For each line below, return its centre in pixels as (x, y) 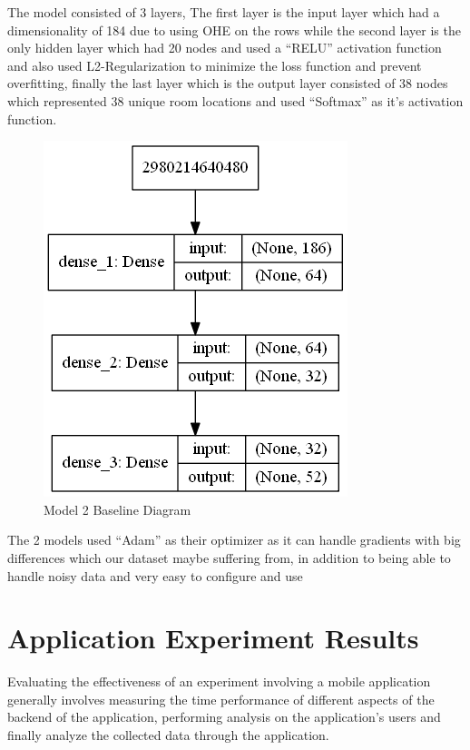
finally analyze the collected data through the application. (168, 735)
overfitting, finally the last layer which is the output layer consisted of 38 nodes (228, 83)
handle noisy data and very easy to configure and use (155, 575)
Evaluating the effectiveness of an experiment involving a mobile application (219, 681)
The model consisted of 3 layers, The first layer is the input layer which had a (224, 12)
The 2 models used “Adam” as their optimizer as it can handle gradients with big (234, 540)
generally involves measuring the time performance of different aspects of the (221, 699)
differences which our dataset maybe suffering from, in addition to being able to (229, 557)
